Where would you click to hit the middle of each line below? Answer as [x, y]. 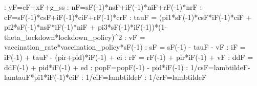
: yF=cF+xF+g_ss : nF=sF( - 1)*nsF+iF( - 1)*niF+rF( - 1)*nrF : [103, 7]
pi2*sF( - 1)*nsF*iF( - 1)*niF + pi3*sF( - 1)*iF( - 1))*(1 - [86, 27]
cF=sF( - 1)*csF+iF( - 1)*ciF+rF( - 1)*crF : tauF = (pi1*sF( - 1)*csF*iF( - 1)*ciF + [128, 17]
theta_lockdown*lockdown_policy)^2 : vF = [75, 37]
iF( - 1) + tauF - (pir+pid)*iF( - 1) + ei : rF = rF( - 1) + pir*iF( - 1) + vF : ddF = [129, 57]
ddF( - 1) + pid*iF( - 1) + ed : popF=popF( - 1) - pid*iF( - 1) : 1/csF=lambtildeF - [127, 67]
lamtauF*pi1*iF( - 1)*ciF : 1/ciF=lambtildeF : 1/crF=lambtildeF [105, 77]
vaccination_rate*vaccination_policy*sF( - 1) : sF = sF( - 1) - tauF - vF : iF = [125, 47]
